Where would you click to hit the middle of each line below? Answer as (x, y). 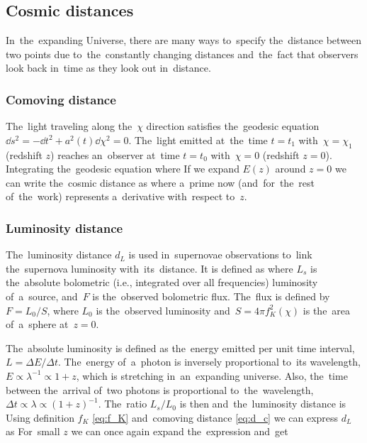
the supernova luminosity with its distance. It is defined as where (149, 268)
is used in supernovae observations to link (220, 255)
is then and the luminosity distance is (263, 404)
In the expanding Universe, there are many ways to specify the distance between (184, 40)
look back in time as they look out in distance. (108, 68)
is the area (327, 310)
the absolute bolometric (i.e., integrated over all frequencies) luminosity (162, 282)
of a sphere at (37, 324)
